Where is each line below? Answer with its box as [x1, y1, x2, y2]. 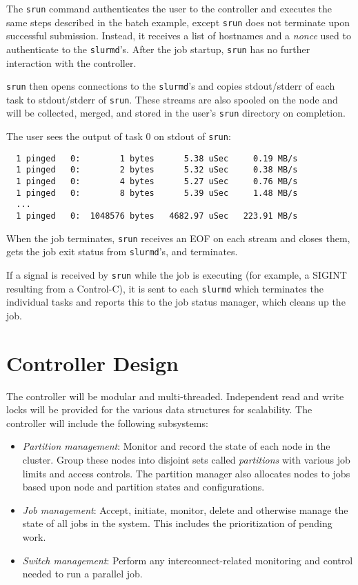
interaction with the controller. [6, 55, 137, 70]
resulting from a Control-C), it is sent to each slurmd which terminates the [6, 281, 324, 295]
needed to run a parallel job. [22, 566, 143, 581]
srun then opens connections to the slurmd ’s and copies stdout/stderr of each [6, 79, 335, 93]
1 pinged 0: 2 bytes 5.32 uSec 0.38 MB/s [16, 165, 298, 175]
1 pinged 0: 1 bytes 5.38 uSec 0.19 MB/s [16, 153, 298, 163]
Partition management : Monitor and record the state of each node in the [22, 439, 330, 453]
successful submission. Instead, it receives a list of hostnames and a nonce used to [6, 28, 351, 43]
